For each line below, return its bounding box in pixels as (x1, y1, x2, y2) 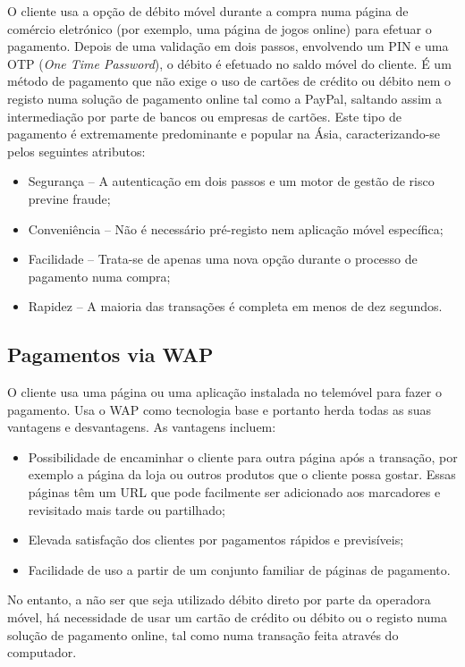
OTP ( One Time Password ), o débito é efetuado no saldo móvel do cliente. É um (7, 54, 452, 72)
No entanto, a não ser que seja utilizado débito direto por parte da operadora (7, 590, 431, 609)
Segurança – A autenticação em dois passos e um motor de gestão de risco (28, 172, 435, 190)
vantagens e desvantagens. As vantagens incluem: (7, 418, 276, 436)
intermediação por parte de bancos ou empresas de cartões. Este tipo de (7, 106, 402, 125)
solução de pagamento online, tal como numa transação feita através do (7, 625, 399, 644)
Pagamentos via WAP (7, 341, 214, 368)
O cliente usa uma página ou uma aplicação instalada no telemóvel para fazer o (7, 383, 442, 401)
